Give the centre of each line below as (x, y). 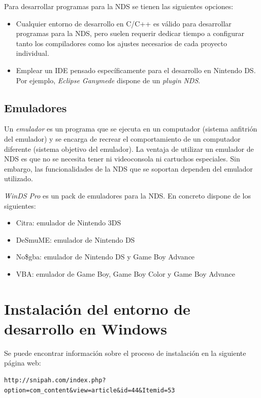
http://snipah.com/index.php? (55, 380)
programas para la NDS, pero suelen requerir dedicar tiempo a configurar (130, 33)
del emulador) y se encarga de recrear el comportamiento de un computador (122, 138)
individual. (32, 53)
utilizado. (19, 178)
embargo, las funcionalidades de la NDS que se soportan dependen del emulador (128, 168)
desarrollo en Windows (86, 328)
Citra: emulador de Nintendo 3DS (69, 223)
